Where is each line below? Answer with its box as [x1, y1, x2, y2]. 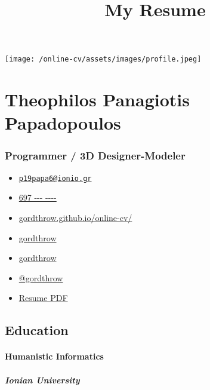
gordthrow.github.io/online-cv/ [18, 211, 132, 224]
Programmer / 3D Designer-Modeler [5, 148, 186, 162]
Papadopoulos [5, 110, 121, 135]
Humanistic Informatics [5, 350, 104, 363]
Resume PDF [18, 291, 68, 304]
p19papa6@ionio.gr [18, 174, 92, 183]
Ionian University [5, 373, 80, 386]
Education [5, 321, 69, 339]
